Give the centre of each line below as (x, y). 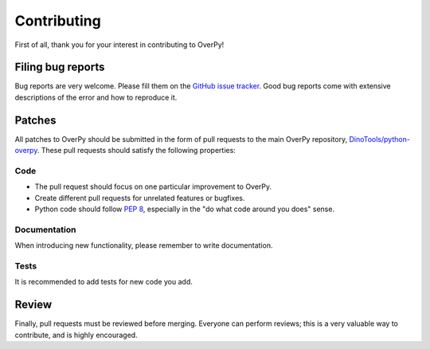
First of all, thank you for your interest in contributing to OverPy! (119, 45)
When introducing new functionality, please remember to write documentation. (144, 245)
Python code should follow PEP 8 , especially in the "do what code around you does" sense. (184, 209)
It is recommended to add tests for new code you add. (104, 282)
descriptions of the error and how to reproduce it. (96, 97)
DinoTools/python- (379, 139)
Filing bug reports (60, 67)
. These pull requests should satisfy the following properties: (137, 151)
